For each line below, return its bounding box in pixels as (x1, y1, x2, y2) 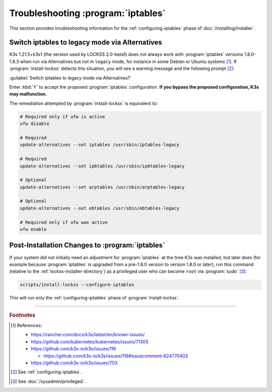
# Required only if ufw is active (20, 114, 105, 119)
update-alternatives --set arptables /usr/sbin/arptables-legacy (20, 184, 185, 190)
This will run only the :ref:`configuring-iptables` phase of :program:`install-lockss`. (9, 295, 180, 301)
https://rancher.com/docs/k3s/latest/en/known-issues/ (31, 332, 145, 338)
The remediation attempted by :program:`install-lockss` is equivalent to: (9, 100, 158, 106)
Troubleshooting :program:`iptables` (9, 8, 166, 19)
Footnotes (9, 311, 36, 319)
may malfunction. (9, 91, 47, 97)
